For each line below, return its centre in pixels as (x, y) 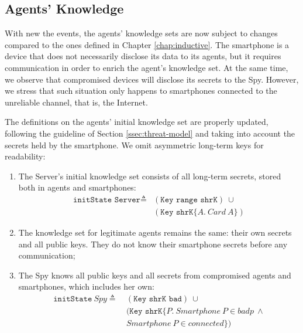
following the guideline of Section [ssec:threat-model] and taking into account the (150, 133)
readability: (25, 156)
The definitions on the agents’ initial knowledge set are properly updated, (137, 122)
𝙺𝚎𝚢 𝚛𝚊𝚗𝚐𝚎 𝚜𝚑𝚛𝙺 (189, 200)
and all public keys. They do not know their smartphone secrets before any (153, 244)
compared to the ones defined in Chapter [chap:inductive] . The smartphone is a (147, 44)
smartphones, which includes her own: (86, 286)
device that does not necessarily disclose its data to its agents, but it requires (143, 56)
